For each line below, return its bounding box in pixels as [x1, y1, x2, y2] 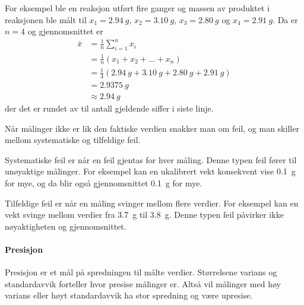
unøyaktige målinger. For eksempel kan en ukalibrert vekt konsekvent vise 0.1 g [5, 165, 296, 177]
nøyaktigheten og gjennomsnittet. [5, 220, 126, 232]
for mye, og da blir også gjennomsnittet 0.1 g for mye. [5, 176, 202, 189]
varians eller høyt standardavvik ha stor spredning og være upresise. [5, 289, 253, 301]
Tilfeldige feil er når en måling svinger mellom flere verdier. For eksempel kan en [5, 196, 299, 209]
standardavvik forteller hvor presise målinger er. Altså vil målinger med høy [5, 277, 281, 290]
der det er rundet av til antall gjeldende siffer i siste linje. [5, 101, 214, 114]
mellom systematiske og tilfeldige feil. [5, 134, 141, 146]
